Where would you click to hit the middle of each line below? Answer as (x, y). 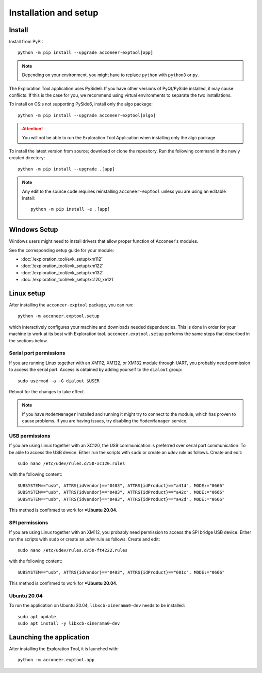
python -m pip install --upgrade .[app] (66, 169)
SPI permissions (29, 522)
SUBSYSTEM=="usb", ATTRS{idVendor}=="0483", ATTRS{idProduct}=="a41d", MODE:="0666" (121, 485)
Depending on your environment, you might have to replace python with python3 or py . (110, 75)
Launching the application (49, 637)
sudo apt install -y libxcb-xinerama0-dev (69, 623)
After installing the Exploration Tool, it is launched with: (64, 649)
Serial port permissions (37, 353)
